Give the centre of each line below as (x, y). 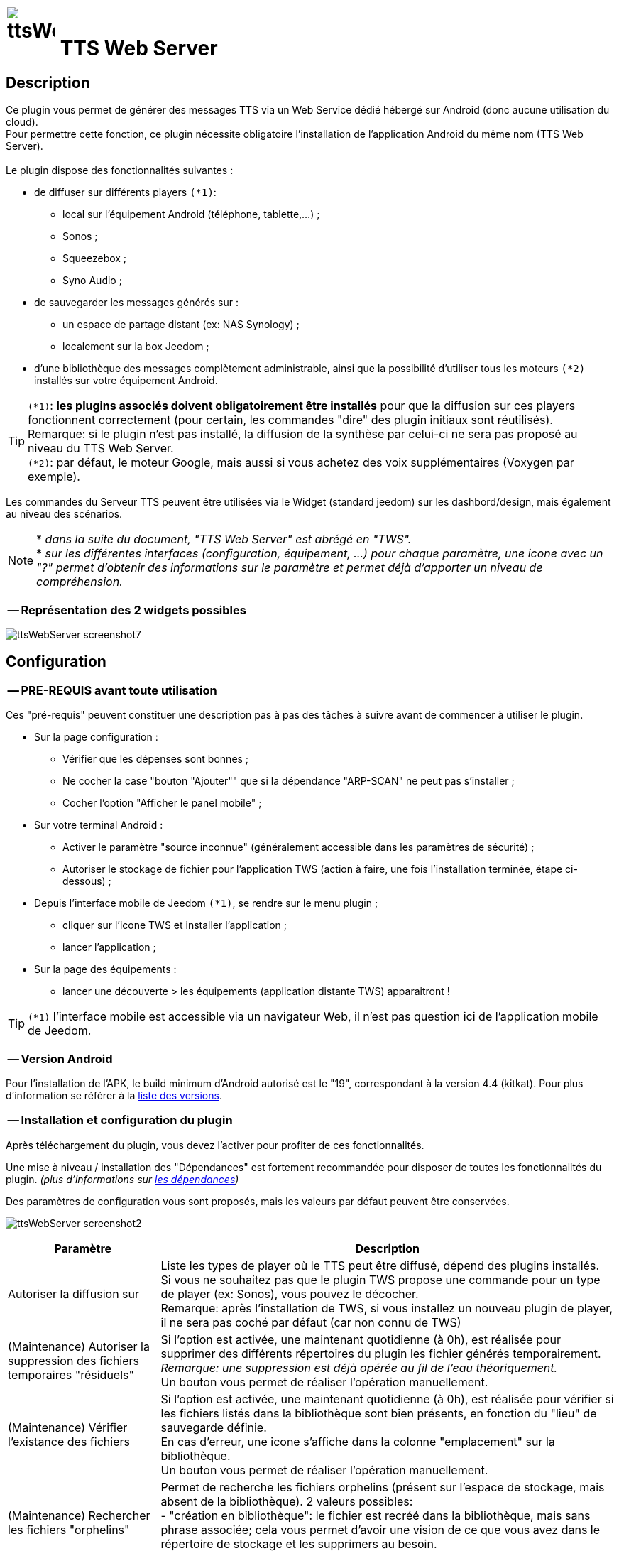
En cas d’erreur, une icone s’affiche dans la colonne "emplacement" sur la (358, 1441)
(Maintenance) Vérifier (68, 1427)
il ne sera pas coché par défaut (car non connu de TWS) (311, 1322)
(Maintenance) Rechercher (79, 1515)
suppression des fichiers (74, 1360)
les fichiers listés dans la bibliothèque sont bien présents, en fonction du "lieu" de (379, 1413)
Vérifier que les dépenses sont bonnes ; (156, 759)
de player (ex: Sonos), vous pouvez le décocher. (290, 1294)
